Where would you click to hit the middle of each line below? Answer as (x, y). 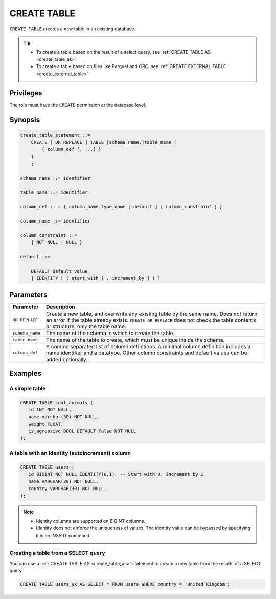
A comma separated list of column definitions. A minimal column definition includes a (148, 346)
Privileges (26, 93)
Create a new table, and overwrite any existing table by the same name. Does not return (152, 314)
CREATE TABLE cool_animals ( (57, 402)
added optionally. (67, 359)
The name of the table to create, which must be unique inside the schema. (135, 340)
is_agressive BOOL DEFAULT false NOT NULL (82, 431)
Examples (26, 374)
